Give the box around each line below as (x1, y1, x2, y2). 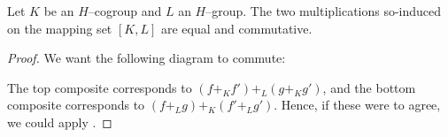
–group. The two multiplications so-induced (205, 2, 442, 19)
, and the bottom (322, 78, 416, 96)
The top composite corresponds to (7, 78, 192, 96)
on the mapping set (7, 19, 112, 37)
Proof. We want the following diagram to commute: (7, 49, 286, 67)
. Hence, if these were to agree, (274, 95, 441, 114)
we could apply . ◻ (7, 112, 112, 131)
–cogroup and (88, 2, 162, 19)
